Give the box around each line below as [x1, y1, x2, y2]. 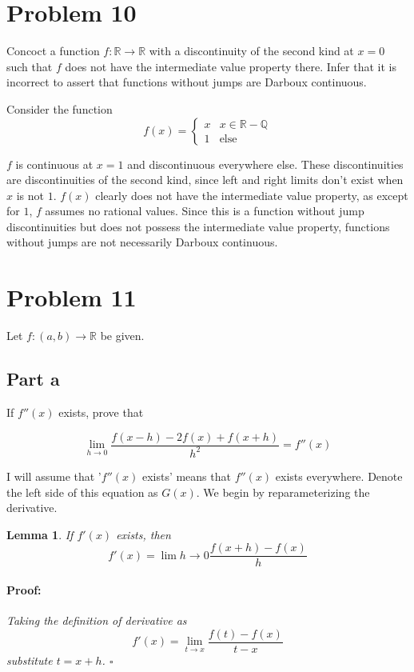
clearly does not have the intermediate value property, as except [95, 186, 408, 203]
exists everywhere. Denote [275, 467, 403, 484]
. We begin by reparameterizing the [196, 483, 370, 500]
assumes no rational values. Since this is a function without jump [45, 202, 364, 219]
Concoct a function [6, 42, 100, 59]
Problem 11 [6, 281, 137, 314]
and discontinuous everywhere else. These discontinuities [127, 155, 404, 172]
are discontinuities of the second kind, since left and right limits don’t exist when [6, 171, 404, 188]
